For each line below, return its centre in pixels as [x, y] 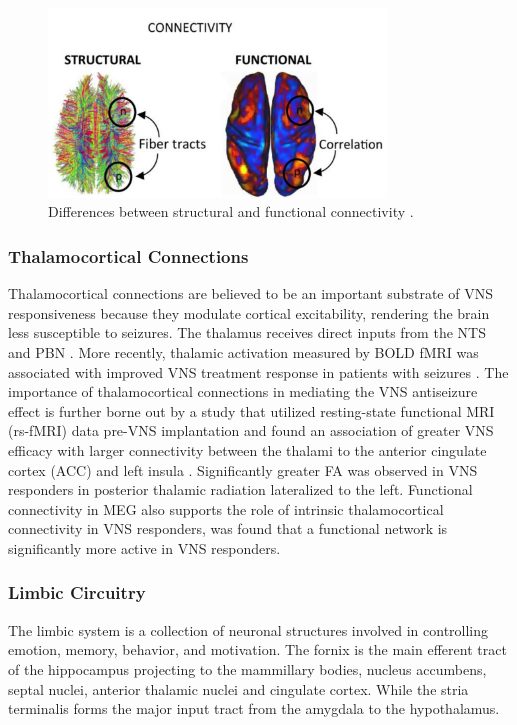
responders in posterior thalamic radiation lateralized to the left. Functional [240, 489]
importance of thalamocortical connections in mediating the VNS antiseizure [243, 391]
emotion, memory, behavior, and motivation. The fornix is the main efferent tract [257, 649]
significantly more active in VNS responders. [144, 547]
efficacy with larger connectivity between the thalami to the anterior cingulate [247, 449]
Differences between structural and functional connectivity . [231, 211]
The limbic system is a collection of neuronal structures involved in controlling [248, 629]
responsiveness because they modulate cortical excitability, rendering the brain [249, 312]
